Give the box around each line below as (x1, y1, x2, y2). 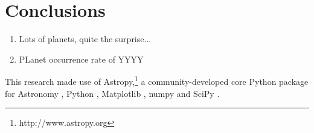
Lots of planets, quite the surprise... (19, 32, 152, 45)
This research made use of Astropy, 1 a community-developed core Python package (5, 73, 309, 87)
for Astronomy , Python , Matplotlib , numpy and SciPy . (5, 87, 220, 99)
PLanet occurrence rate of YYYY (19, 52, 144, 65)
